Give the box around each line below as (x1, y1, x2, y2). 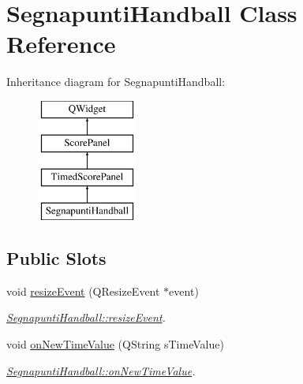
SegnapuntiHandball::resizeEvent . (6, 309, 166, 326)
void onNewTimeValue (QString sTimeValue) (6, 336, 224, 352)
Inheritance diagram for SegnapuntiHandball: (6, 73, 226, 90)
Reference (6, 28, 116, 60)
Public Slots (6, 246, 107, 270)
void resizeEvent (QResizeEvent (6, 282, 160, 299)
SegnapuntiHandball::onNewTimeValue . (6, 362, 196, 378)
